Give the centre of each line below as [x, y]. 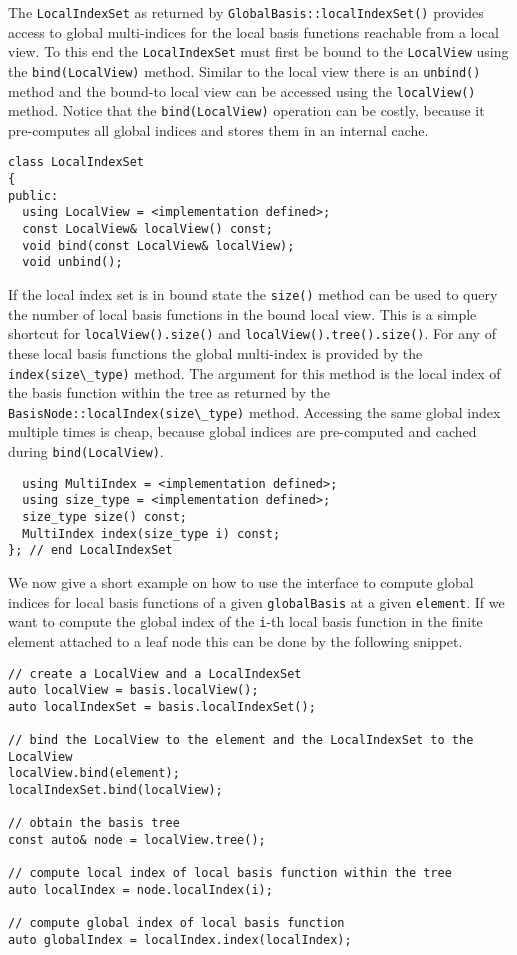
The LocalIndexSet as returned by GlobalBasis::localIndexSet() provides [246, 12]
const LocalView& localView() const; [147, 229]
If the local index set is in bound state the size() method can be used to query [253, 294]
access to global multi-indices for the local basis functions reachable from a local [253, 31]
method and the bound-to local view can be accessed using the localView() [242, 90]
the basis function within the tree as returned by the [169, 392]
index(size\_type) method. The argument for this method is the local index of [254, 372]
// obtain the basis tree [94, 823]
